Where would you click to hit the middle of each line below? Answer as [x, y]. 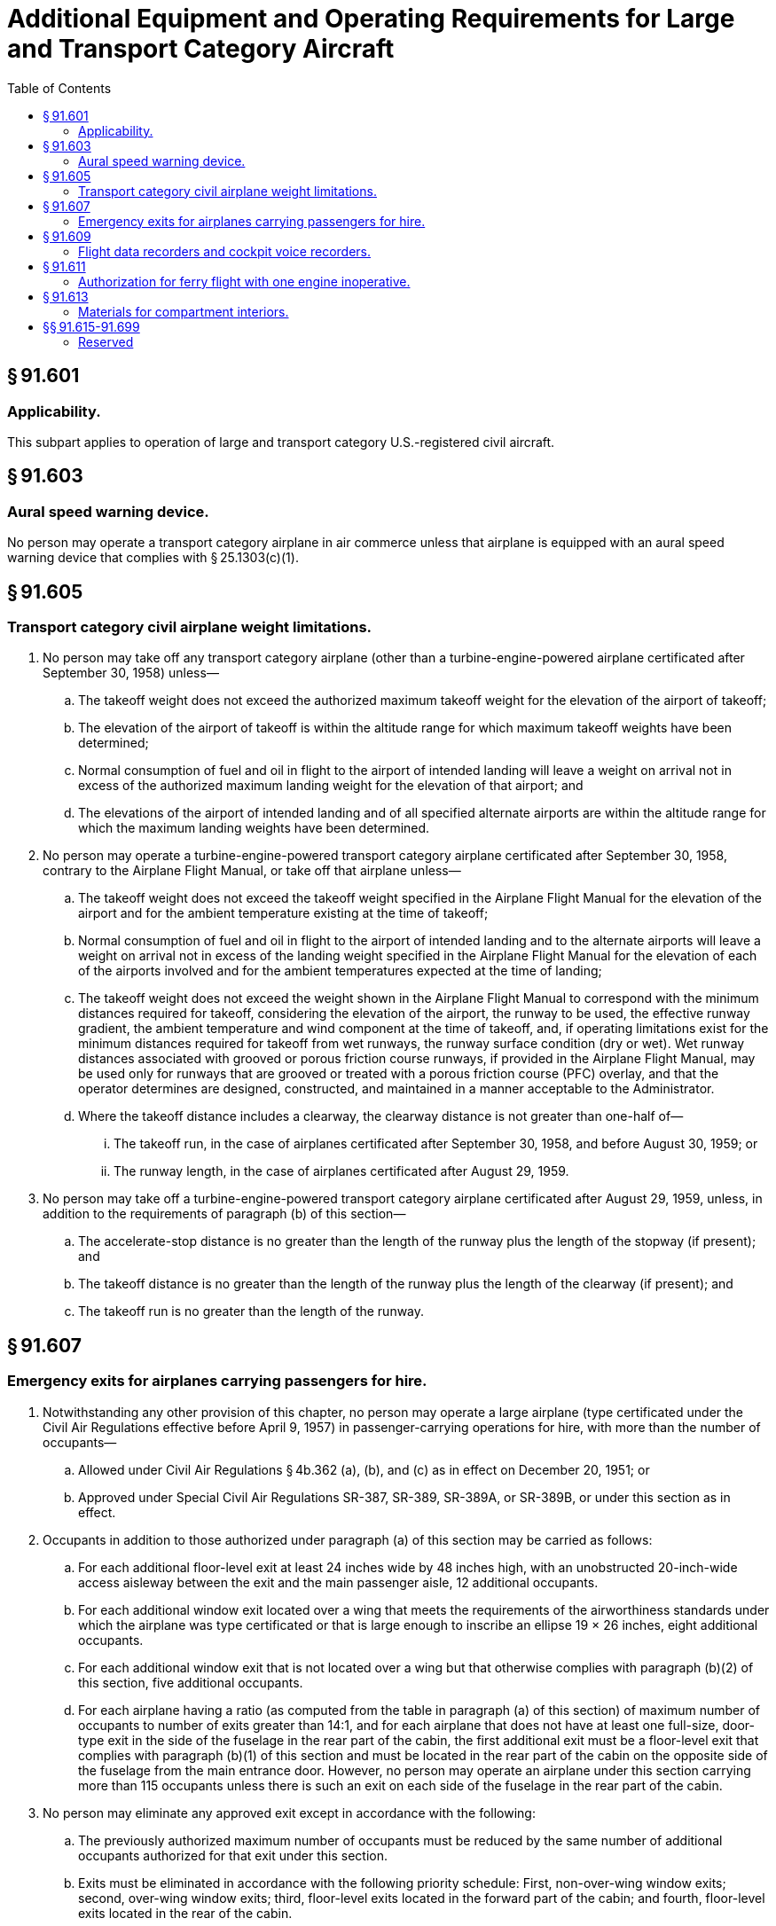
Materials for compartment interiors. [184, 311]
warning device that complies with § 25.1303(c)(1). [153, 558]
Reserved [106, 341]
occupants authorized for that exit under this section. [233, 1855]
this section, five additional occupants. [191, 1682]
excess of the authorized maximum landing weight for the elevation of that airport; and [331, 786]
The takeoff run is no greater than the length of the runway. [251, 1311]
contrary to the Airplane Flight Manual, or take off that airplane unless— [252, 871]
